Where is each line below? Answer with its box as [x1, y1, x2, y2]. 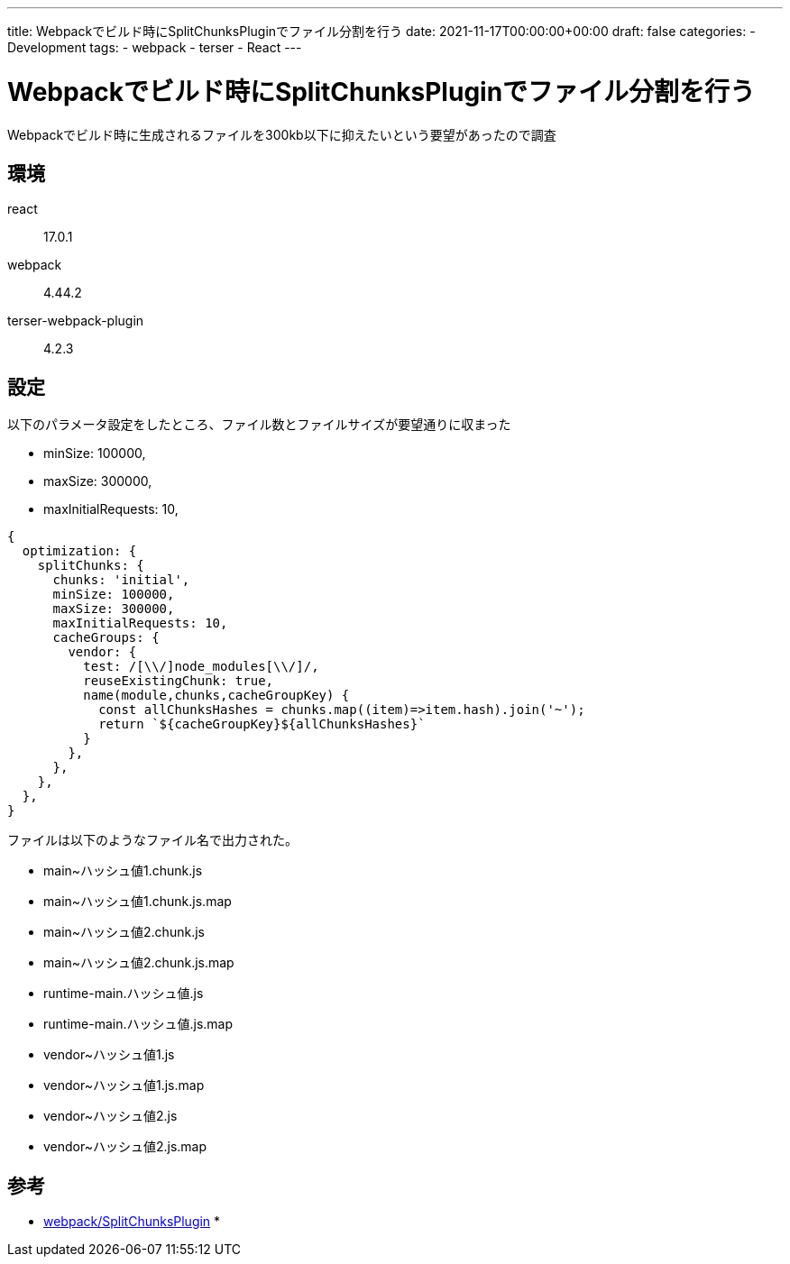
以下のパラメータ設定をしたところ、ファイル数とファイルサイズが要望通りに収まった [7, 417, 511, 433]
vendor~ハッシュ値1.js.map [43, 1077, 205, 1094]
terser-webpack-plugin [7, 313, 144, 329]
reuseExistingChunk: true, [83, 673, 274, 689]
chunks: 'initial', [52, 572, 190, 588]
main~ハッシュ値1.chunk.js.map [43, 893, 232, 910]
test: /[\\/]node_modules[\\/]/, [83, 659, 319, 674]
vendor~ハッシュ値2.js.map [43, 1139, 207, 1155]
